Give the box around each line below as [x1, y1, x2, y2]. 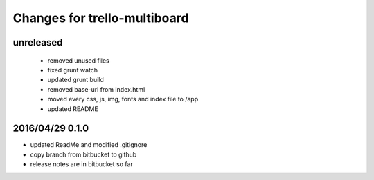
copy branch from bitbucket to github [30, 150, 137, 159]
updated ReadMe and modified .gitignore [30, 141, 148, 149]
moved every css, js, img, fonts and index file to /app [47, 95, 199, 103]
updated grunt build [47, 76, 104, 84]
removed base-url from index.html [47, 85, 145, 93]
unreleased [12, 37, 63, 48]
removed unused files [47, 56, 110, 65]
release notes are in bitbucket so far [30, 160, 133, 168]
